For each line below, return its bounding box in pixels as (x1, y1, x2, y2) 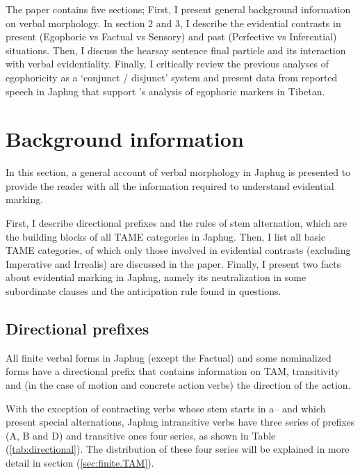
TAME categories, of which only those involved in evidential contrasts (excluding (6, 243, 351, 257)
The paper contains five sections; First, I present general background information (6, 2, 351, 16)
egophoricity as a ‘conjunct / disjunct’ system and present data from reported (6, 70, 338, 84)
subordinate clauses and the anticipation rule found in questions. (6, 284, 281, 298)
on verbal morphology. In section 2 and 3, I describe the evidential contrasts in (6, 15, 341, 30)
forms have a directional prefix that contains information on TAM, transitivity (6, 364, 340, 378)
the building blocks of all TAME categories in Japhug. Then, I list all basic (6, 229, 326, 243)
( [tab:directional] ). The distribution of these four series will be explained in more (6, 442, 350, 456)
